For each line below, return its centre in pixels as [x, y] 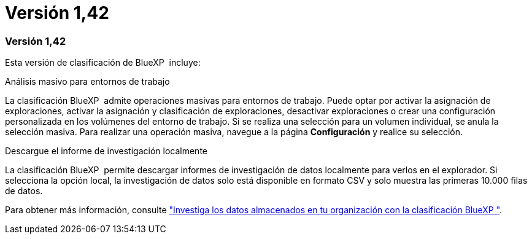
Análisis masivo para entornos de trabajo [87, 82]
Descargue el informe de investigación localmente [106, 151]
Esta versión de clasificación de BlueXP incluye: [103, 63]
